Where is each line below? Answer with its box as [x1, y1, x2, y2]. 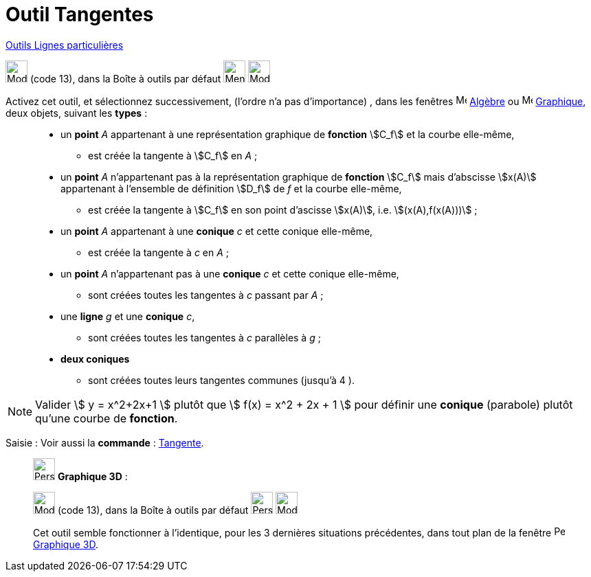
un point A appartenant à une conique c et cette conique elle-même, [60, 225, 373, 237]
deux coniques [60, 352, 130, 365]
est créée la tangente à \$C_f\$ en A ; [88, 149, 258, 161]
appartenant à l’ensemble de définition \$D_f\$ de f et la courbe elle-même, [60, 182, 402, 194]
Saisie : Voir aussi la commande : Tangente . [5, 436, 204, 449]
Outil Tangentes [5, 3, 154, 26]
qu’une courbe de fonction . [35, 411, 178, 425]
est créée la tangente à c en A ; [88, 246, 230, 258]
